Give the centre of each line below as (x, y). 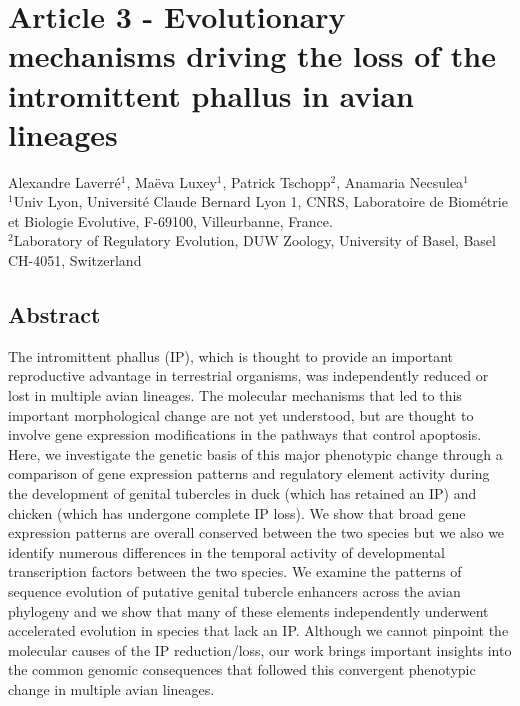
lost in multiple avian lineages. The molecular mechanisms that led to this (235, 395)
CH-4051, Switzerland (75, 260)
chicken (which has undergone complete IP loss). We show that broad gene (237, 512)
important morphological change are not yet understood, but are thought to (241, 414)
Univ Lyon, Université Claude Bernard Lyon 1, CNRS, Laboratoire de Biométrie (260, 201)
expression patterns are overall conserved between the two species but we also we (256, 532)
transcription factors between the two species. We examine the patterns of (235, 571)
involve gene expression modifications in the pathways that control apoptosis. (245, 434)
